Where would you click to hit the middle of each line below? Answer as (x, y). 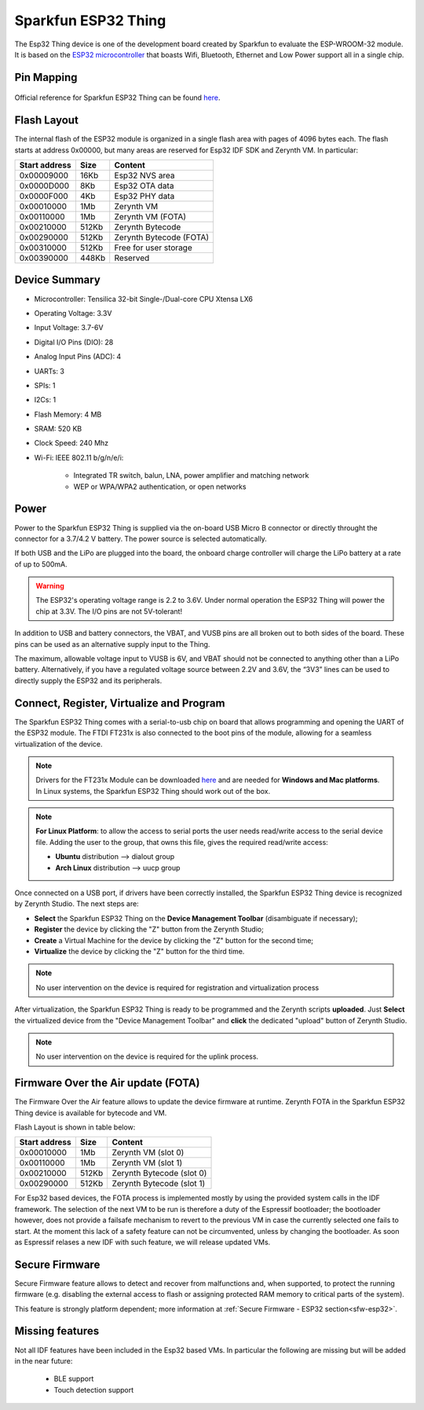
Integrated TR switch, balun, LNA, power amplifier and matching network (191, 476)
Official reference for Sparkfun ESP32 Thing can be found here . (117, 97)
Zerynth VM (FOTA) (150, 217)
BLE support (74, 1379)
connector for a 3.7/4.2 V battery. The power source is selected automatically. (141, 538)
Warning (50, 586)
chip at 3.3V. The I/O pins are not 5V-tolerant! (109, 611)
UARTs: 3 (49, 371)
